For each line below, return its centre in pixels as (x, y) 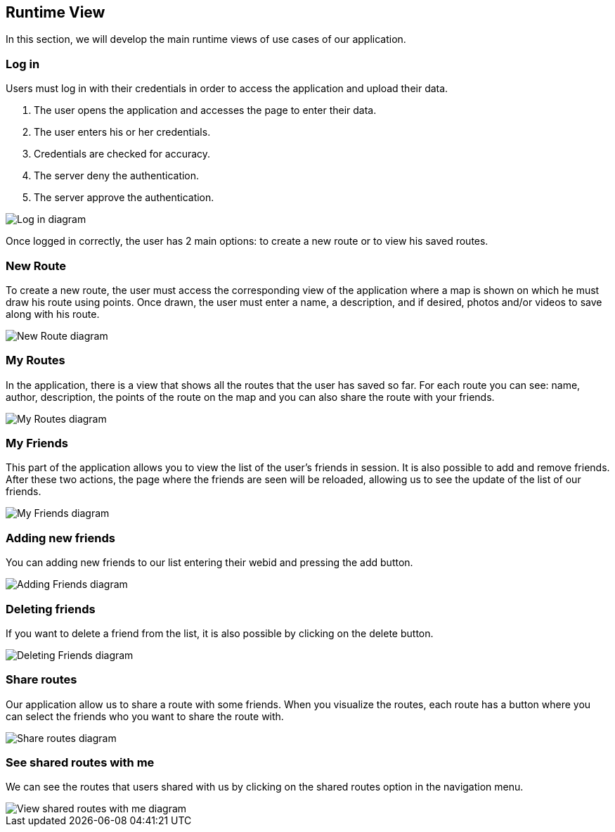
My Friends (37, 443)
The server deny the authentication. (117, 176)
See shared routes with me (80, 763)
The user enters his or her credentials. (122, 132)
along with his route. (53, 314)
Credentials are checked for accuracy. (122, 154)
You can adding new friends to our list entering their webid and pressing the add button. (209, 563)
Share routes (41, 680)
